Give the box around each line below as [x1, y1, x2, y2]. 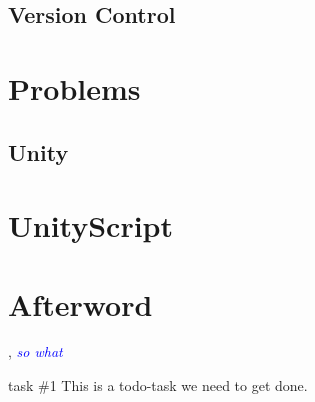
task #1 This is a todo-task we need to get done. [8, 375, 308, 396]
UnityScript [8, 205, 174, 246]
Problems [8, 67, 141, 108]
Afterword [8, 283, 153, 324]
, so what [8, 341, 63, 362]
